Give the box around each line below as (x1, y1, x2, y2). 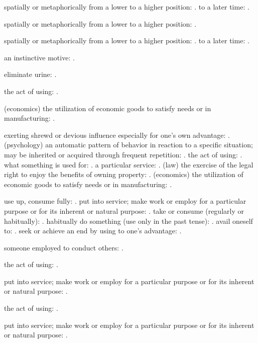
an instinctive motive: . (4, 52, 75, 62)
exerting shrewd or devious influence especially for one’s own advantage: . (4, 129, 230, 140)
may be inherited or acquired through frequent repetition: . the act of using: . (4, 149, 242, 159)
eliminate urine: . (4, 69, 57, 79)
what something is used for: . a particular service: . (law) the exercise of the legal (4, 159, 253, 169)
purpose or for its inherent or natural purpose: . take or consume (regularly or (4, 205, 244, 216)
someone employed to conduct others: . (4, 242, 123, 252)
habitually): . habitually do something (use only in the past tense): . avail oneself (4, 215, 253, 226)
